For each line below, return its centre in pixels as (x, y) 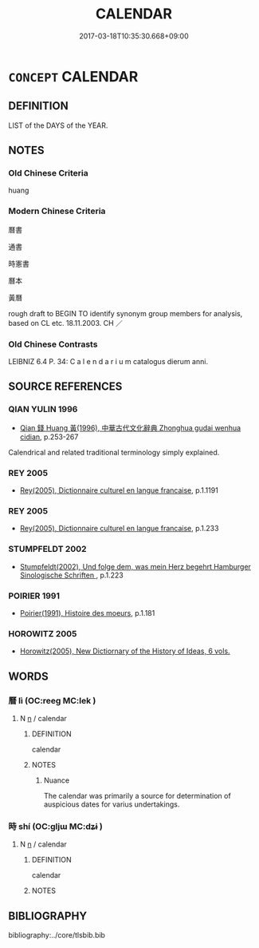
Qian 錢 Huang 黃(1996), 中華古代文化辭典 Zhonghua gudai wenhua (130, 427)
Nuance (57, 780)
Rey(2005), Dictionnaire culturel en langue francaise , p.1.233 (119, 529)
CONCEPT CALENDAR (73, 76)
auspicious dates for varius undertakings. (112, 804)
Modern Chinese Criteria (57, 211)
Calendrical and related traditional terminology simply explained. (114, 452)
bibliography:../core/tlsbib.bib (57, 935)
